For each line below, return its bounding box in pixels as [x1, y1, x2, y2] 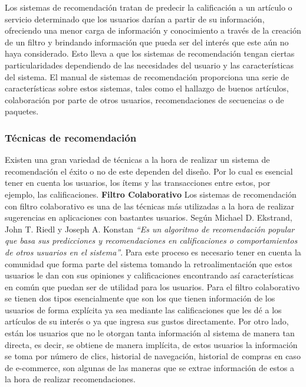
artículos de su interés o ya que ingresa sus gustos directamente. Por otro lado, [5, 315, 289, 327]
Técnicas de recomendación [5, 130, 137, 145]
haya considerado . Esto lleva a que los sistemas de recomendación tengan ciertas [5, 47, 295, 60]
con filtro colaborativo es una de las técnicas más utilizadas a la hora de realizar [5, 199, 294, 212]
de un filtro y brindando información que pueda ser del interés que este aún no [5, 35, 289, 48]
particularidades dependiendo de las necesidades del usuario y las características [5, 58, 294, 71]
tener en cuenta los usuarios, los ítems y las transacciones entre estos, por [5, 176, 271, 189]
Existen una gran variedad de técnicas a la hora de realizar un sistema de [5, 153, 270, 166]
